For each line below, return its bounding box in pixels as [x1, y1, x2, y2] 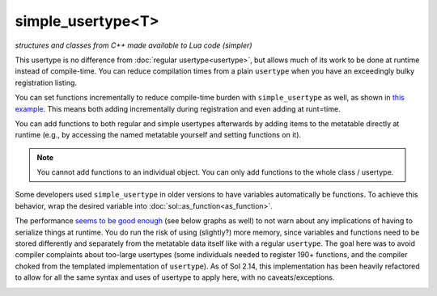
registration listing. [15, 78, 77, 87]
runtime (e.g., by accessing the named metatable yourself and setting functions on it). [15, 130, 302, 140]
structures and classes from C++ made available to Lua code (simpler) [15, 40, 252, 50]
